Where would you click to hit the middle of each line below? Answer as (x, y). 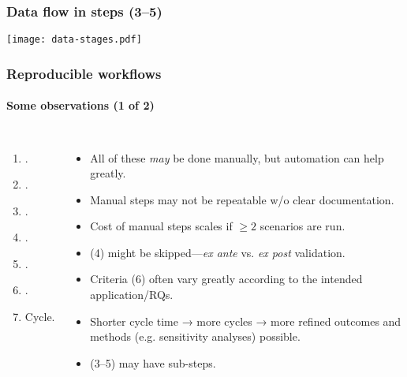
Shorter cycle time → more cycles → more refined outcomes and (246, 321)
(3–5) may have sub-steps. (153, 362)
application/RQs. (132, 295)
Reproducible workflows (84, 73)
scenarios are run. (302, 226)
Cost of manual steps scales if (161, 226)
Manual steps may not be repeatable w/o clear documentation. (242, 199)
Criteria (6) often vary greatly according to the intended (226, 279)
